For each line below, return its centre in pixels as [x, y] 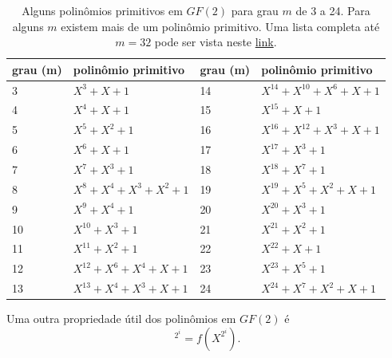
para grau [255, 10]
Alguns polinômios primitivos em [102, 10]
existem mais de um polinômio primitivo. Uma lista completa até [220, 26]
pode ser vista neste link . [216, 42]
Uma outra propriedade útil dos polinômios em [121, 319]
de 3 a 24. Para [333, 10]
